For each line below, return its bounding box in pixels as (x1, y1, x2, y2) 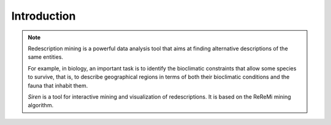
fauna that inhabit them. (28, 81, 88, 89)
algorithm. (28, 102, 54, 109)
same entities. (28, 53, 64, 61)
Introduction (11, 9, 76, 23)
